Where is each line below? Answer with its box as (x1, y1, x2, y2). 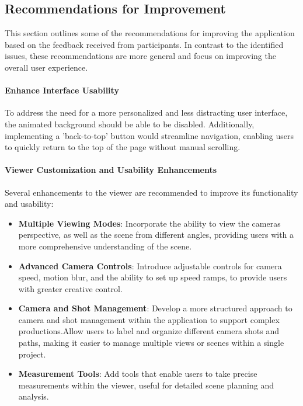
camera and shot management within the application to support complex (18, 313, 280, 325)
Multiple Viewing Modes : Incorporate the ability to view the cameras (18, 217, 281, 229)
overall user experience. (5, 61, 88, 73)
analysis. (18, 390, 49, 402)
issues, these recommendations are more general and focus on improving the (5, 50, 276, 62)
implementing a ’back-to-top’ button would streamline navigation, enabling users (5, 129, 294, 141)
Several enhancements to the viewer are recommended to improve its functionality (5, 186, 298, 198)
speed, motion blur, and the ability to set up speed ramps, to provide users (18, 271, 287, 283)
